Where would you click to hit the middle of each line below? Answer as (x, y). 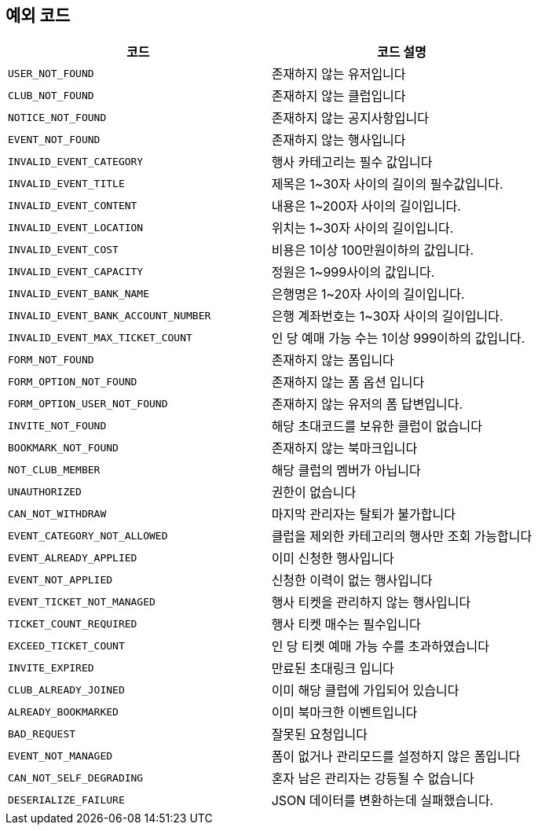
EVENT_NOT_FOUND (54, 139)
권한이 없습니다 (314, 493)
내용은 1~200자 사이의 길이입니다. (366, 206)
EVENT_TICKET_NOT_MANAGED (82, 601)
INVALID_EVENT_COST (63, 249)
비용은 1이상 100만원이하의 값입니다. (373, 250)
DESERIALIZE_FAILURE (66, 800)
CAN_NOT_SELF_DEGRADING (76, 778)
